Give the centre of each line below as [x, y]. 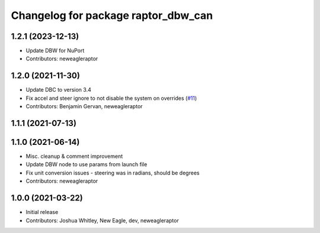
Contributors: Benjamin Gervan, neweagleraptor [84, 106]
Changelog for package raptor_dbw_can [112, 15]
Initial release [42, 212]
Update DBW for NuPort [55, 51]
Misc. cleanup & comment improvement [74, 156]
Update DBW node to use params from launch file [87, 164]
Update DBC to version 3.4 [58, 90]
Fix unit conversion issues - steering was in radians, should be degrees [113, 173]
